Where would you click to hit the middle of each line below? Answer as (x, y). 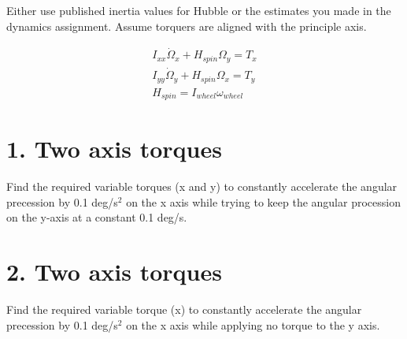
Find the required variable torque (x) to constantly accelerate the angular (184, 309)
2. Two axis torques (114, 272)
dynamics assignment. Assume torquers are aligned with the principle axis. (187, 26)
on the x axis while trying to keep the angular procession (263, 201)
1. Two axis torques (114, 149)
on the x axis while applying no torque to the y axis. (253, 324)
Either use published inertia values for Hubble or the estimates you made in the (199, 10)
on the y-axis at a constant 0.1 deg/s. (97, 217)
